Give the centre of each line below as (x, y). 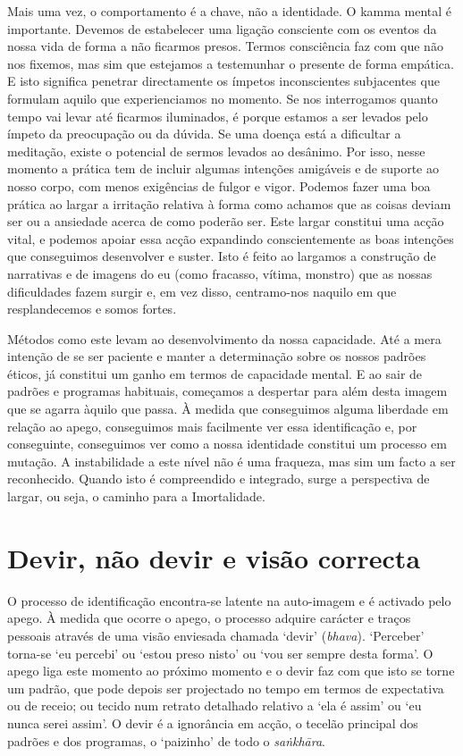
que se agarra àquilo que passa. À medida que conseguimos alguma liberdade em (228, 409)
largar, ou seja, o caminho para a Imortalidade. (136, 496)
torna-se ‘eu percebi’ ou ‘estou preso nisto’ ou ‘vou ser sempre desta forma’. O (220, 653)
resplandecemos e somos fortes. (92, 309)
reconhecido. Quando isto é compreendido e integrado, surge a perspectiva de (219, 479)
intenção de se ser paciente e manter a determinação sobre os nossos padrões (217, 356)
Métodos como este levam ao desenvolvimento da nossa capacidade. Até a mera (224, 338)
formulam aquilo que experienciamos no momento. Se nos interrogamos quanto (223, 98)
